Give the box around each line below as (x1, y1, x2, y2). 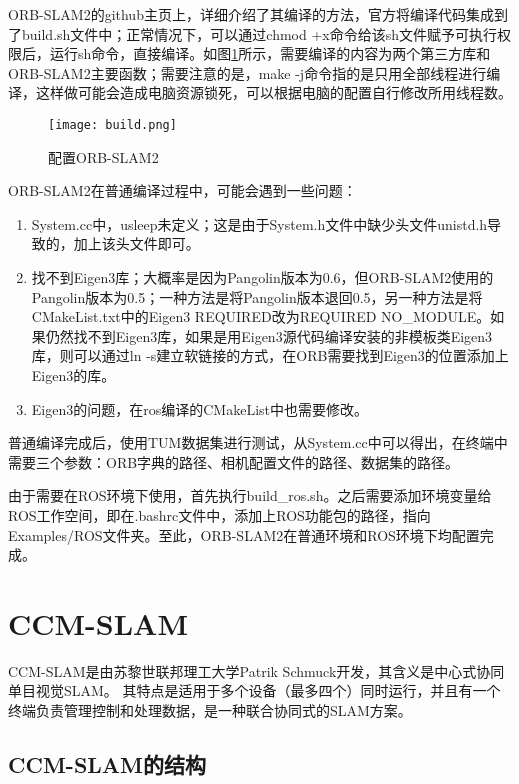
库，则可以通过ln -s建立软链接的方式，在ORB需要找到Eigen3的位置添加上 (31, 345, 509, 366)
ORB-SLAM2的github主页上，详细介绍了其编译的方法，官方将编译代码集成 (8, 4, 494, 24)
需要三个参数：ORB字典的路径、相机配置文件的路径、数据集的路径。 (8, 451, 460, 472)
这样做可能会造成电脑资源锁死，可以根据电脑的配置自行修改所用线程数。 (35, 82, 512, 103)
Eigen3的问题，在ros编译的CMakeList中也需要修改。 (31, 398, 368, 419)
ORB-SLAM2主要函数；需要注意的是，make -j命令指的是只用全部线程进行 (8, 62, 487, 83)
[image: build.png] (48, 117, 177, 132)
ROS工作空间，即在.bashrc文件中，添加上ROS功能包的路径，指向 (8, 504, 431, 525)
